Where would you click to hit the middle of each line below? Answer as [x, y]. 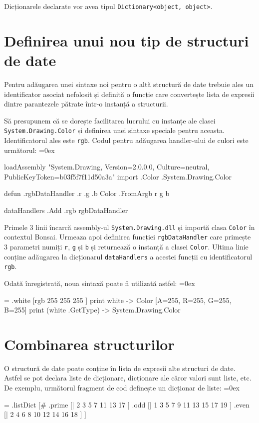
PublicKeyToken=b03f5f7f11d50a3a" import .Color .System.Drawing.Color [118, 176]
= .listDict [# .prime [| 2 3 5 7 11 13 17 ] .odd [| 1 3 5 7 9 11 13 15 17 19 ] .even [127, 404]
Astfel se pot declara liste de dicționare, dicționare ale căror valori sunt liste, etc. [128, 378]
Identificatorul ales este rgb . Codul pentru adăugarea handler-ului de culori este [126, 140]
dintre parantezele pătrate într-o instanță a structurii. [86, 104]
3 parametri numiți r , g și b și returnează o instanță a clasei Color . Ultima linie [126, 246]
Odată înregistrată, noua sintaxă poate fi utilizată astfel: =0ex [100, 283]
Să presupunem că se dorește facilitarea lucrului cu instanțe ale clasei [110, 120]
